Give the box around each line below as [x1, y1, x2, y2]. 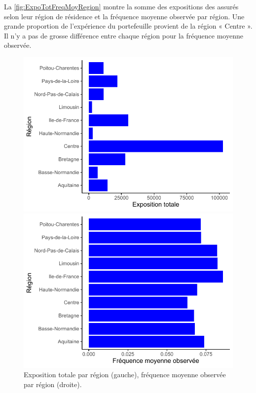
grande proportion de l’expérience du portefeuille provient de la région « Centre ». [4, 21, 253, 31]
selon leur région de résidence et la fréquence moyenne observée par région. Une [4, 11, 245, 21]
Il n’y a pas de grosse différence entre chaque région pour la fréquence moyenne [4, 30, 243, 40]
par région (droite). [24, 379, 82, 389]
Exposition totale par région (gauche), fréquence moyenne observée [24, 369, 226, 380]
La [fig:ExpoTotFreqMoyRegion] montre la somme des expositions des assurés [4, 1, 239, 11]
